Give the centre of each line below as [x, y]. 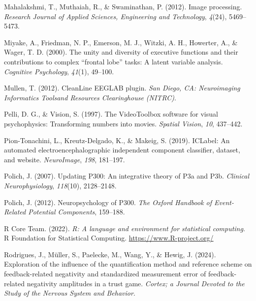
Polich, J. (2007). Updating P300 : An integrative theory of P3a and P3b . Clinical [127, 176]
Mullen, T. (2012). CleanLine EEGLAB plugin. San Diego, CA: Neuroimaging [122, 88]
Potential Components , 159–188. [77, 212]
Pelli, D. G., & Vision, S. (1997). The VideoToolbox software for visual [111, 114]
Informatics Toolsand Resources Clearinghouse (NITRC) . [90, 97]
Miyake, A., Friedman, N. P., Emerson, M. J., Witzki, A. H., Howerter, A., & [121, 42]
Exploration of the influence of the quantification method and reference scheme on [128, 264]
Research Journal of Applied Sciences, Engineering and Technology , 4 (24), [115, 16]
